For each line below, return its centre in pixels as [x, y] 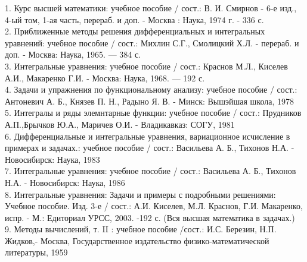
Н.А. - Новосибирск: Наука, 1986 [65, 182]
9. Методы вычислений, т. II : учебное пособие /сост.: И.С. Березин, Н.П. [141, 229]
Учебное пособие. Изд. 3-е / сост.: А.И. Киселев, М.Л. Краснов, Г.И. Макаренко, [154, 206]
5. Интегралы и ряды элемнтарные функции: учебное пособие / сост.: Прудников [153, 113]
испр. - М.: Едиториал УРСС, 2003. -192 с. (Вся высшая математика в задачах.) [150, 217]
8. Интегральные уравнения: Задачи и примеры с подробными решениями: [140, 194]
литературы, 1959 [36, 252]
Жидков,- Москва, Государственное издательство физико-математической [137, 240]
